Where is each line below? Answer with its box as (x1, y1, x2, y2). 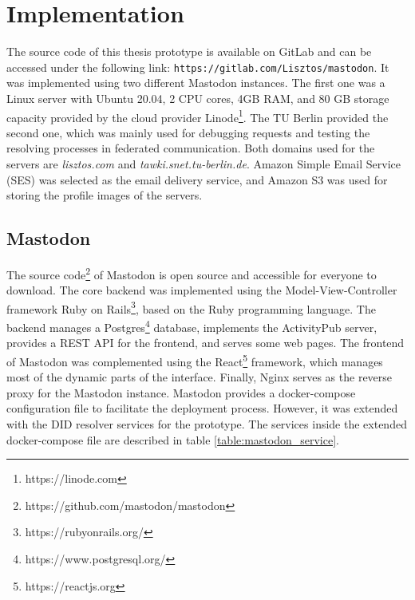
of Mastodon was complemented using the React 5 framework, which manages (6, 350, 383, 369)
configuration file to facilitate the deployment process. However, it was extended (6, 400, 398, 416)
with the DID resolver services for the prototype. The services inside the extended (6, 415, 407, 432)
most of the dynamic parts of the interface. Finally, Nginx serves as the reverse (6, 369, 393, 385)
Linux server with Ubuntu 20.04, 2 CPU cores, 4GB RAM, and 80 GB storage (6, 89, 389, 106)
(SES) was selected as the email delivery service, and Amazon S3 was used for (6, 171, 388, 187)
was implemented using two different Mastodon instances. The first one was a (6, 74, 385, 91)
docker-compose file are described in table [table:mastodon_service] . (6, 431, 339, 448)
